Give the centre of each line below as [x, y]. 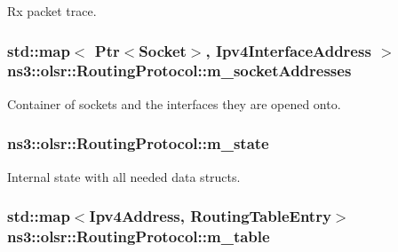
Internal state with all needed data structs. [124, 176]
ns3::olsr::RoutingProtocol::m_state [138, 143]
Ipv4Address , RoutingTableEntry [210, 216]
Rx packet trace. [52, 11]
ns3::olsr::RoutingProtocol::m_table [139, 236]
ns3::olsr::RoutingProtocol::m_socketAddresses [179, 71]
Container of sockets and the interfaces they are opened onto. [174, 103]
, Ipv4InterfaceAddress [288, 50]
